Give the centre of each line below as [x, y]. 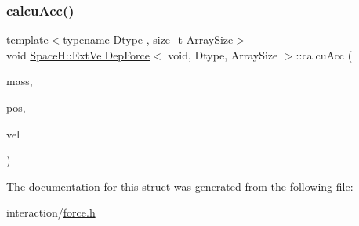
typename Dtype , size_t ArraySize [148, 39]
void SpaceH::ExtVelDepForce [78, 54]
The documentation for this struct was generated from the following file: [180, 186]
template [27, 39]
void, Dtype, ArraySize [223, 54]
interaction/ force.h [51, 212]
